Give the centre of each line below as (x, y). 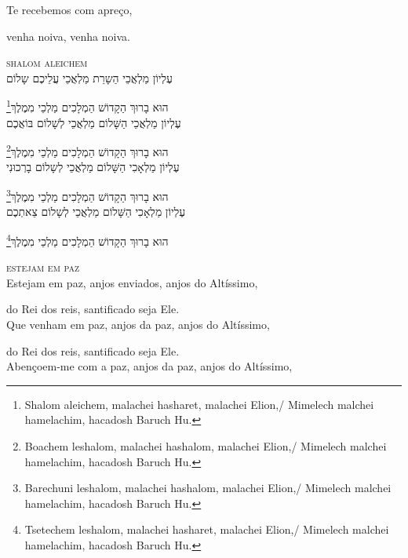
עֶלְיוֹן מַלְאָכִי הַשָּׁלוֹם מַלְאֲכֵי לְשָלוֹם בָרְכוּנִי (93, 167)
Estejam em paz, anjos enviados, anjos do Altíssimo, (132, 282)
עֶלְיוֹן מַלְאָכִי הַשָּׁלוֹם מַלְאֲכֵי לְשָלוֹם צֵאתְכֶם (96, 212)
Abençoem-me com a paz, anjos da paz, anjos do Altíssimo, (149, 366)
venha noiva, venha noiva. (68, 36)
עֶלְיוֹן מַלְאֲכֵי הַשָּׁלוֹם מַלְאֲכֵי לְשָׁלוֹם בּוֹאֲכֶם (94, 122)
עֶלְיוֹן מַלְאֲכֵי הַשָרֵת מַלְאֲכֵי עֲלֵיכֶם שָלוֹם (90, 77)
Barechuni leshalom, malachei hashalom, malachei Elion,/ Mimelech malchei (208, 488)
